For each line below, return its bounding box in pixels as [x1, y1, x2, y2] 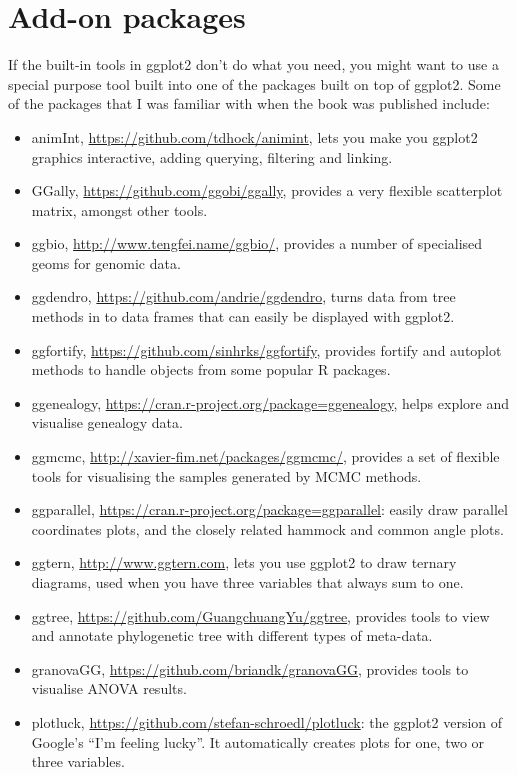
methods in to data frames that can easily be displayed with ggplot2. [31, 306, 455, 327]
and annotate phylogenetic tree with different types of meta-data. [31, 625, 433, 646]
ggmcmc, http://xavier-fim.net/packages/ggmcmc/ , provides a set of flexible [31, 446, 500, 467]
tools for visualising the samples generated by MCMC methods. [31, 465, 422, 486]
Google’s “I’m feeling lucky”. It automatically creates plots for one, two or [31, 731, 485, 752]
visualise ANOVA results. [31, 678, 187, 699]
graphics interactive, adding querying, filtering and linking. [31, 146, 393, 167]
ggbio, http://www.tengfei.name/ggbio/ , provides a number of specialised [31, 233, 483, 254]
